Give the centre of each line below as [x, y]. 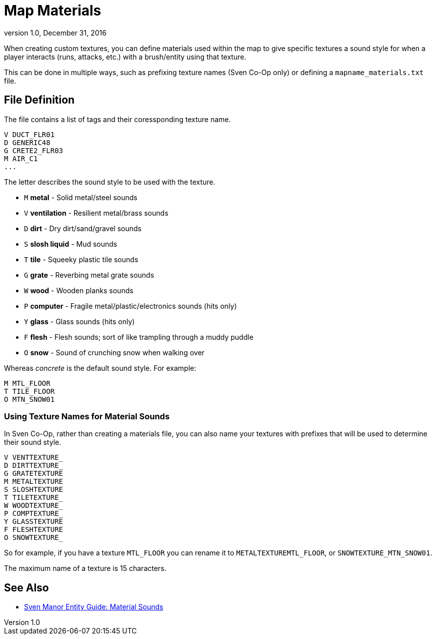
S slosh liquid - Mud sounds [71, 244]
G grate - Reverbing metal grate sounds [89, 275]
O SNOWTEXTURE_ [34, 538]
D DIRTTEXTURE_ [34, 466]
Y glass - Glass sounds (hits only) [79, 321]
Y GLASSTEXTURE [34, 522]
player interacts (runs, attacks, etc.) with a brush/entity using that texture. [125, 57]
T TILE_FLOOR [29, 391]
